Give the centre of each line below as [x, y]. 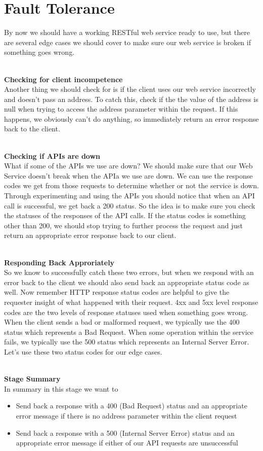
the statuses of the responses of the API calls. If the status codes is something [125, 215]
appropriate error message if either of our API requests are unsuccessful [127, 443]
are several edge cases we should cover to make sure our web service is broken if [127, 42]
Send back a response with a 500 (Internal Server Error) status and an [125, 432]
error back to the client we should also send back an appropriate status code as [127, 282]
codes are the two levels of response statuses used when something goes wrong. [126, 312]
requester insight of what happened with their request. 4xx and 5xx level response [131, 302]
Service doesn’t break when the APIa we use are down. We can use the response [128, 175]
